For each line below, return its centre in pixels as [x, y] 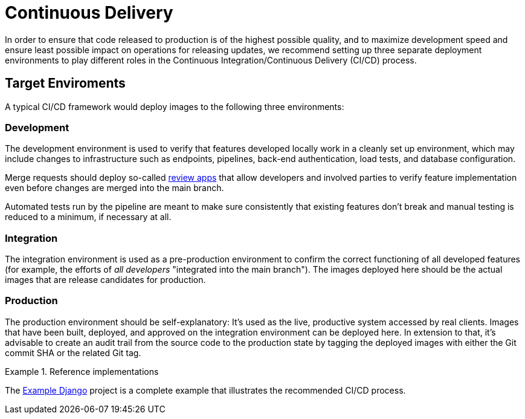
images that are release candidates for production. [105, 280]
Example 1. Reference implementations [82, 371]
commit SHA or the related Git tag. [73, 352]
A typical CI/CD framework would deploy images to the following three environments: [175, 106]
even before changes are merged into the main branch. [114, 188]
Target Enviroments [65, 83]
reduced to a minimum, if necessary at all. [88, 217]
